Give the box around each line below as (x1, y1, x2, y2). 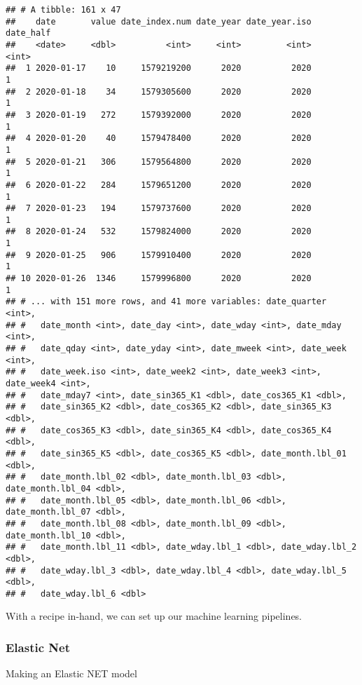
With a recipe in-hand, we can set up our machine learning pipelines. (6, 609, 302, 623)
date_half (6, 28, 51, 39)
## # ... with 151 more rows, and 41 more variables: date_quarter (6, 297, 327, 307)
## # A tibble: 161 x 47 (6, 5, 121, 15)
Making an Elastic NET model (6, 666, 137, 681)
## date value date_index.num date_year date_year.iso (6, 16, 312, 27)
